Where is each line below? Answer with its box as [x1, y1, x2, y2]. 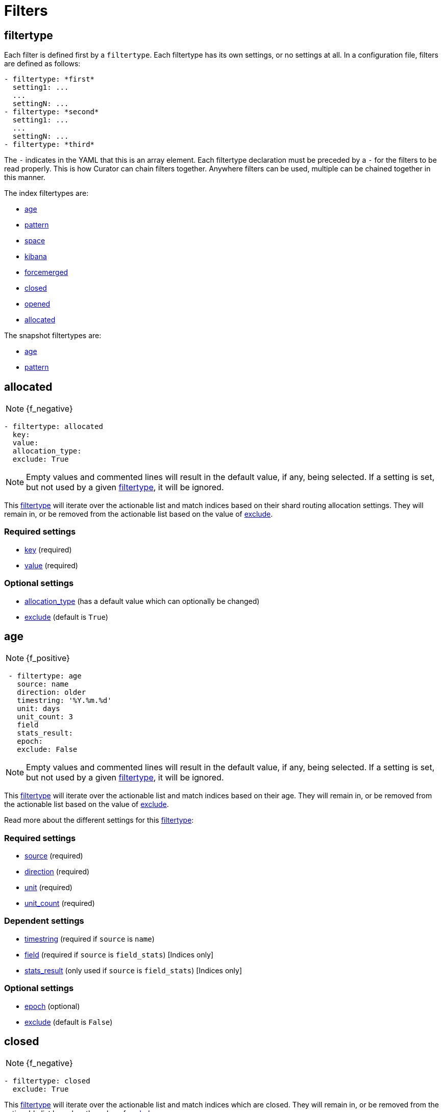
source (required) [24, 851, 83, 861]
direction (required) [24, 867, 90, 876]
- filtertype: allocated [4, 422, 103, 431]
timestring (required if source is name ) [24, 934, 155, 943]
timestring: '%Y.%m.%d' [17, 696, 112, 705]
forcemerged [24, 268, 68, 277]
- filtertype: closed [4, 1077, 90, 1085]
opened [24, 299, 51, 309]
